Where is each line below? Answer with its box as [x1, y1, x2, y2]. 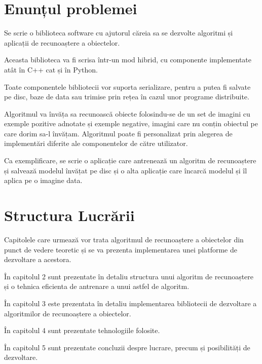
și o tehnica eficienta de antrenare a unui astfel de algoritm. [4, 281, 190, 292]
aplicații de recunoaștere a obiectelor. [4, 37, 120, 48]
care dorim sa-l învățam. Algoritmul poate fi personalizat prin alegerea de [4, 128, 233, 138]
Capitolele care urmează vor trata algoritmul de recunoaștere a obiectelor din [4, 234, 244, 244]
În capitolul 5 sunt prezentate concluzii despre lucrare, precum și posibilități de [4, 342, 250, 352]
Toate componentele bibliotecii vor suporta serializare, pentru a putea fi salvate [4, 81, 251, 92]
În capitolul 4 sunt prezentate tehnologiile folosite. [4, 325, 160, 336]
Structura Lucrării [4, 205, 135, 226]
